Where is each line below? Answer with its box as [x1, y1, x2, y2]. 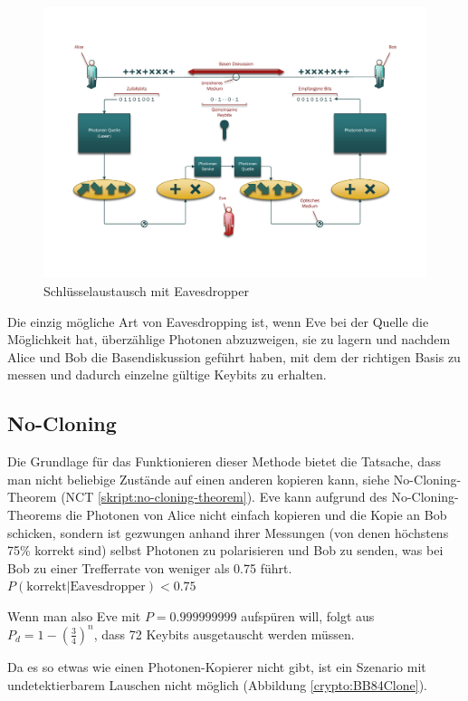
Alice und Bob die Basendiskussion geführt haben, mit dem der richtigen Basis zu [7, 347, 461, 366]
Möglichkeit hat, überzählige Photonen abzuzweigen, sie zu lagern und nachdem [7, 330, 451, 349]
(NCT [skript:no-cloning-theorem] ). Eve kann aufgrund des [61, 487, 387, 506]
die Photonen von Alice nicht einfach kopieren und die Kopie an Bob [65, 504, 447, 523]
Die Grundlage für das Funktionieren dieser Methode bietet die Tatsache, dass [7, 452, 441, 471]
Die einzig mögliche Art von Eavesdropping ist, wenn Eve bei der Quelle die [7, 312, 429, 331]
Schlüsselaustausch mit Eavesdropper [43, 281, 249, 300]
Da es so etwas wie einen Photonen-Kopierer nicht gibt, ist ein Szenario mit [7, 657, 426, 676]
